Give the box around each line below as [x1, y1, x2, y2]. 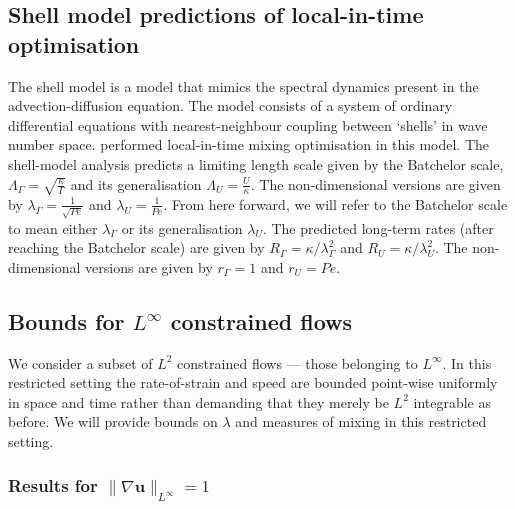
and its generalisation [70, 173, 202, 194]
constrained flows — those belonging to [177, 352, 418, 373]
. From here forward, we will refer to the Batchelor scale [163, 193, 508, 214]
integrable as [413, 391, 491, 412]
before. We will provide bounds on [8, 411, 218, 432]
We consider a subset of [8, 352, 153, 373]
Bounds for [8, 305, 125, 336]
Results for [8, 473, 98, 498]
